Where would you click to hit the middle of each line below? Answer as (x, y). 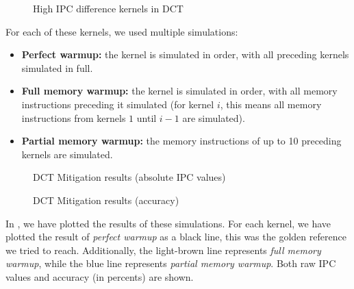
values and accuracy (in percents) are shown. (100, 276)
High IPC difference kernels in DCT (108, 8)
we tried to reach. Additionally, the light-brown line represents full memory (163, 250)
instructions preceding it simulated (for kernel (118, 104)
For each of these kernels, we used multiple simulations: (122, 31)
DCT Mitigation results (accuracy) (106, 200)
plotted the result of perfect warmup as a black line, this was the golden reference (176, 237)
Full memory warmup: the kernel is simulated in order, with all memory (179, 91)
